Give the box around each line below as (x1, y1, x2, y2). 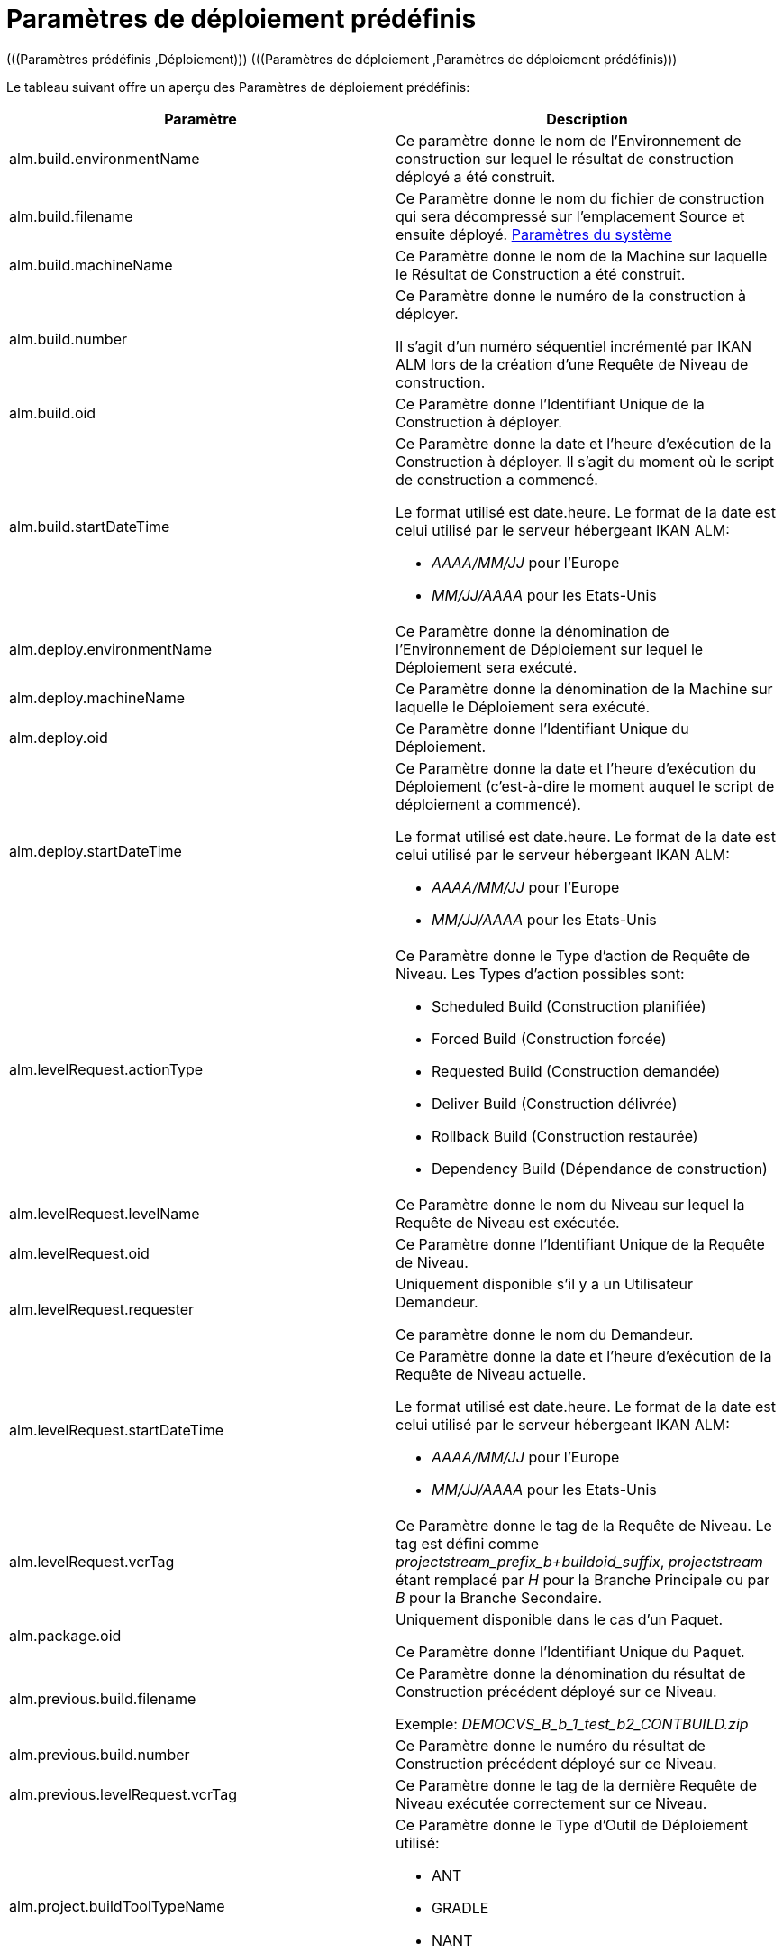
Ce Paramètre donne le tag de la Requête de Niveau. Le (396, 1516, 772, 1535)
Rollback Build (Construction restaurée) (432, 1126, 698, 1145)
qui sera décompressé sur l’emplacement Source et (396, 206, 745, 225)
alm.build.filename (9, 206, 133, 225)
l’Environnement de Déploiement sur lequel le (396, 639, 704, 658)
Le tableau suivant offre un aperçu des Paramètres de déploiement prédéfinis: (6, 78, 470, 95)
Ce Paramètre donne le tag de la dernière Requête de (396, 1775, 757, 1794)
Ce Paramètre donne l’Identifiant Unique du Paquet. (396, 1642, 745, 1661)
